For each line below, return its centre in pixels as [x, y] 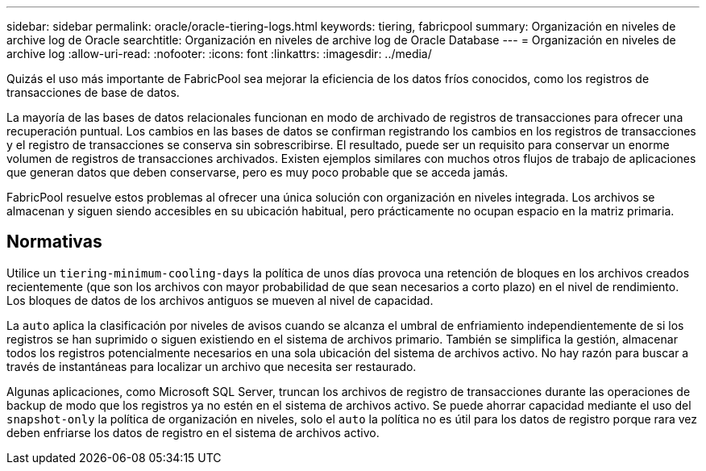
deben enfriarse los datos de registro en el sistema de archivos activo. [193, 432]
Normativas [54, 242]
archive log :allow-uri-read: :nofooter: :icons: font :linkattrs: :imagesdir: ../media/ [219, 54]
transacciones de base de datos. [93, 92]
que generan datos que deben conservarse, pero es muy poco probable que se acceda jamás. [257, 172]
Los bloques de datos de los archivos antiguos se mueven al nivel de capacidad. [220, 300]
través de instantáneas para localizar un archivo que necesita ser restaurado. [212, 366]
